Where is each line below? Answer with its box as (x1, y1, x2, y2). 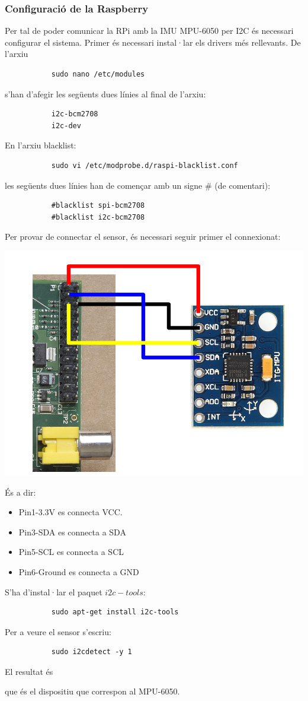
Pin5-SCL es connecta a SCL (18, 545, 124, 558)
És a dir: (5, 486, 36, 498)
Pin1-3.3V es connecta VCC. (18, 506, 123, 518)
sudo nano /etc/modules (51, 70, 145, 78)
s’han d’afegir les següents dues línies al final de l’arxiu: (5, 87, 206, 100)
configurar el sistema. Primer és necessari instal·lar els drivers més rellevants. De (5, 36, 301, 48)
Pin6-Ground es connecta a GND (18, 565, 139, 578)
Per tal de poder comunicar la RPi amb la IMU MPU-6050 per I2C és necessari (5, 24, 294, 37)
